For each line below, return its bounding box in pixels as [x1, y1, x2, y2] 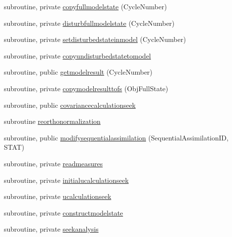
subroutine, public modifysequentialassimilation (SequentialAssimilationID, [4, 132, 229, 142]
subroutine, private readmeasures [4, 158, 103, 168]
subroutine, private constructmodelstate [4, 207, 123, 217]
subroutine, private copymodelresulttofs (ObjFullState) [4, 83, 169, 93]
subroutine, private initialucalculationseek [4, 175, 129, 185]
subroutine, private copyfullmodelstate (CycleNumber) [4, 1, 167, 11]
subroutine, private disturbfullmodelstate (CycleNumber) [4, 18, 175, 28]
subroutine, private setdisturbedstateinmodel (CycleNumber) [4, 34, 186, 44]
